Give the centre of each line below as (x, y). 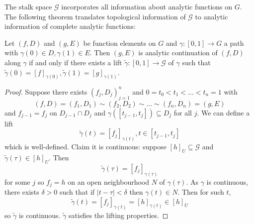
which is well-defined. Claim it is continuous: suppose (85, 147)
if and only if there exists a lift (76, 62)
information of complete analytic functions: (70, 26)
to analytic (212, 16)
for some (17, 181)
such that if (77, 192)
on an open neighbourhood (109, 181)
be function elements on (120, 43)
